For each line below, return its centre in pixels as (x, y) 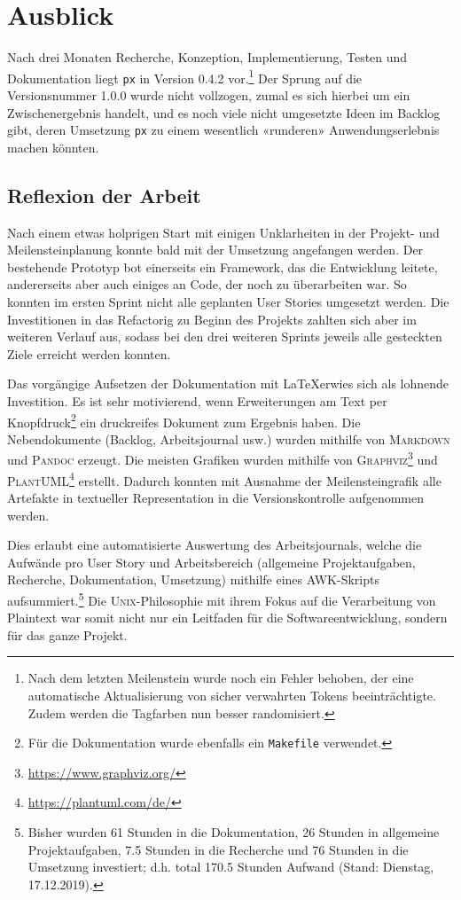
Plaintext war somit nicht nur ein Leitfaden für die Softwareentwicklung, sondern (227, 618)
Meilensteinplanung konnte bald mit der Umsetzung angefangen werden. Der (215, 250)
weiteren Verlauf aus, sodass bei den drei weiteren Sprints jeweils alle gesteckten (225, 337)
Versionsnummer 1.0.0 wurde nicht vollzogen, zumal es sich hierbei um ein (209, 95)
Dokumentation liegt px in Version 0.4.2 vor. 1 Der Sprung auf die (185, 76)
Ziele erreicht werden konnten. (89, 353)
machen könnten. (53, 147)
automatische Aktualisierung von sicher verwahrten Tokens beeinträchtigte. (232, 695)
